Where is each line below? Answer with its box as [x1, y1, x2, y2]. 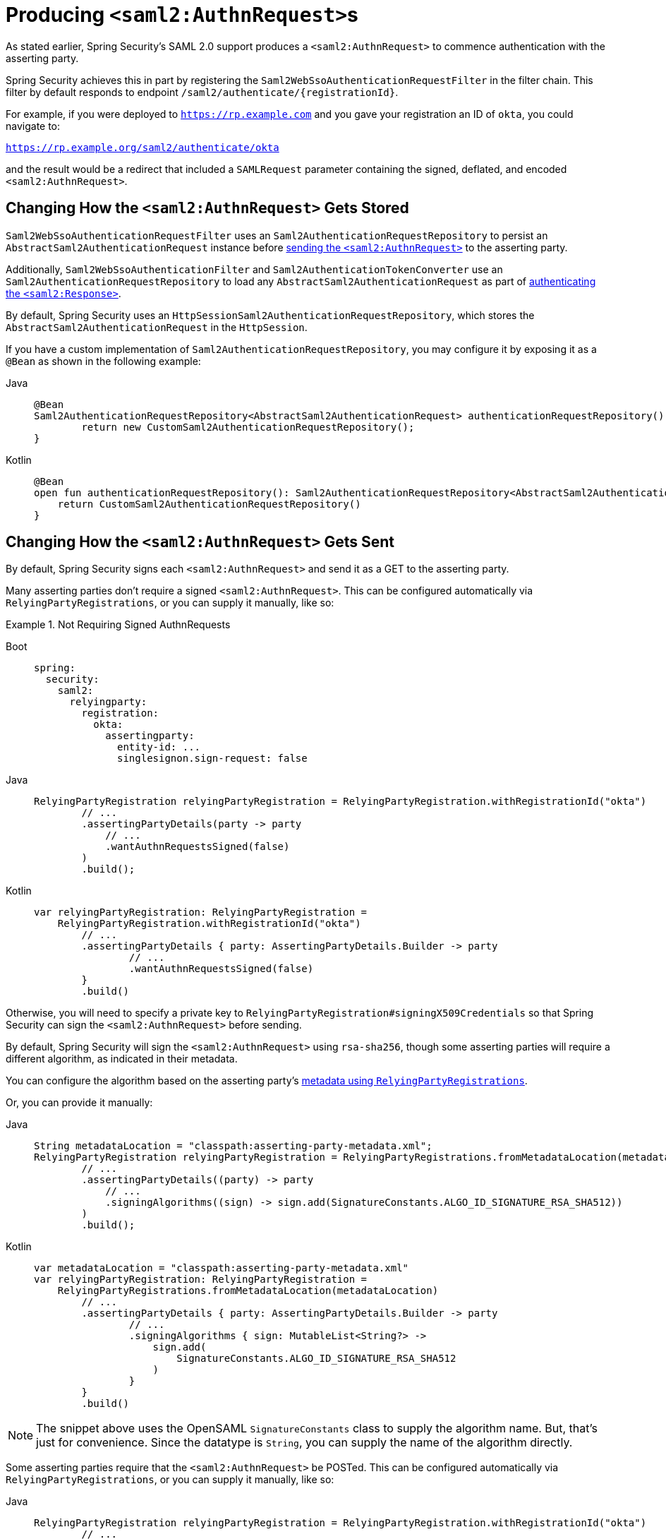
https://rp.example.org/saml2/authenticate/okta [6, 141, 279, 153]
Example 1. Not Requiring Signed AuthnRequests [6, 618, 231, 631]
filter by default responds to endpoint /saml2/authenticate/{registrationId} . [6, 85, 399, 98]
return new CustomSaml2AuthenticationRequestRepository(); [81, 421, 415, 433]
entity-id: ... [117, 741, 201, 753]
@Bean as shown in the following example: [6, 354, 201, 367]
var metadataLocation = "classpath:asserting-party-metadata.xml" [34, 1262, 409, 1274]
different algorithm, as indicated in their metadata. [6, 1053, 238, 1065]
